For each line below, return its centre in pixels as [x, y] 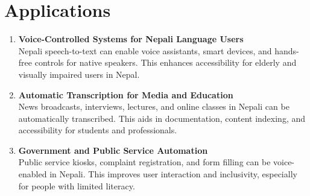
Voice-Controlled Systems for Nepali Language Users [131, 39]
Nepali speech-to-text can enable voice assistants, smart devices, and [145, 50]
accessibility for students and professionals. [98, 130]
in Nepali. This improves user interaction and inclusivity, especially [173, 174]
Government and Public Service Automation [113, 150]
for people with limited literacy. [77, 185]
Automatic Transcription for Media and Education [126, 94]
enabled [33, 174]
